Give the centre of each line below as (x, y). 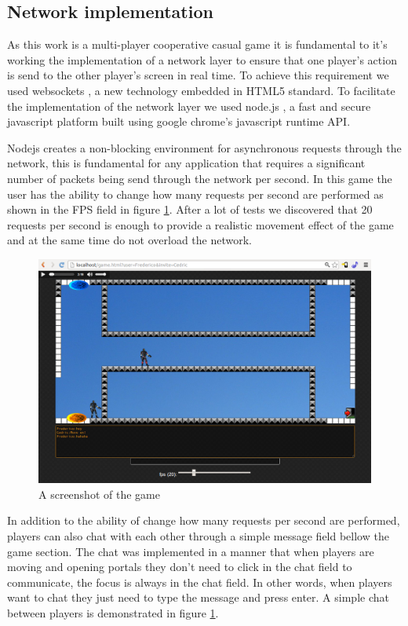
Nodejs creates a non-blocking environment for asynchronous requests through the (204, 147)
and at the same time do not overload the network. (130, 240)
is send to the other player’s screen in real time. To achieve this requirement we (198, 75)
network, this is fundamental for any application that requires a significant (186, 163)
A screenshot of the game (99, 494)
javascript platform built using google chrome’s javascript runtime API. (179, 121)
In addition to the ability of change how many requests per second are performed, (204, 520)
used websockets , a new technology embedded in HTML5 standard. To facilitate (201, 90)
